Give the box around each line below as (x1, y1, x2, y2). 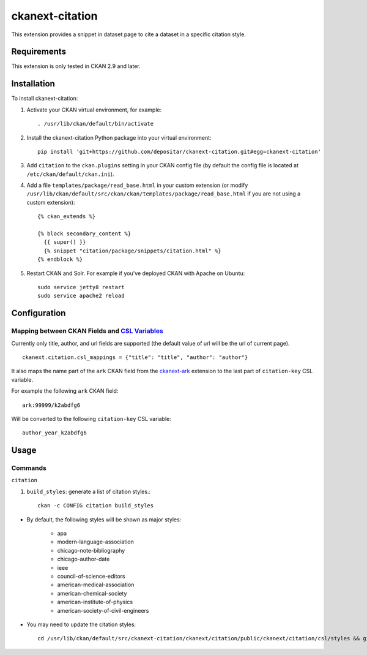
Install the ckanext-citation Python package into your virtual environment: (26, 134, 212, 141)
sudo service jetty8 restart (37, 284, 125, 290)
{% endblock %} (37, 256, 83, 263)
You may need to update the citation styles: (26, 621, 136, 628)
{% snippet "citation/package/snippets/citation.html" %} (43, 247, 221, 254)
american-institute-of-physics (57, 598, 133, 606)
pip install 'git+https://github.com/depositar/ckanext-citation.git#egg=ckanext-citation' (37, 148, 321, 155)
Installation (11, 78, 55, 89)
